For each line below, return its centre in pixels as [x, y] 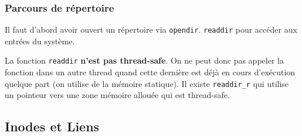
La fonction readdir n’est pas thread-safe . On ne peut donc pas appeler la [144, 60]
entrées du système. [40, 41]
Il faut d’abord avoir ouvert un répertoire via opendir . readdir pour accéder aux [151, 29]
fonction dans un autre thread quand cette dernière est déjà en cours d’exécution [150, 72]
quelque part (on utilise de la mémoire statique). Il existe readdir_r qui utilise [147, 83]
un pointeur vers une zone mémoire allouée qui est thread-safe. [117, 95]
